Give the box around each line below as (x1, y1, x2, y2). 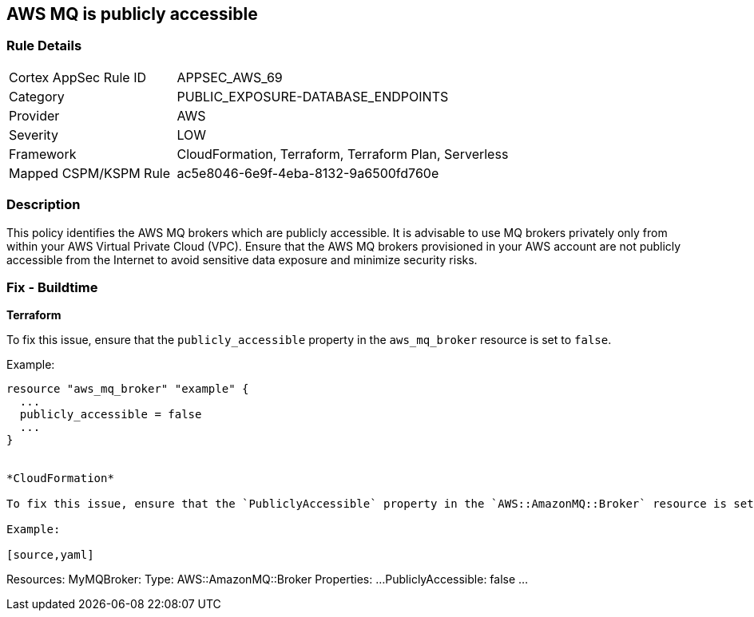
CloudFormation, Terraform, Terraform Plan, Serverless (177, 145, 509, 162)
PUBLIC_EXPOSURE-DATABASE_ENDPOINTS (177, 88, 449, 105)
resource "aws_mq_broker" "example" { (6, 382, 249, 396)
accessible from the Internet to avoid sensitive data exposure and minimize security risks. (6, 252, 478, 267)
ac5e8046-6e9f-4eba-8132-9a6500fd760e (177, 164, 439, 181)
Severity (9, 126, 58, 143)
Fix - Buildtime (6, 279, 98, 295)
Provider (9, 107, 60, 124)
